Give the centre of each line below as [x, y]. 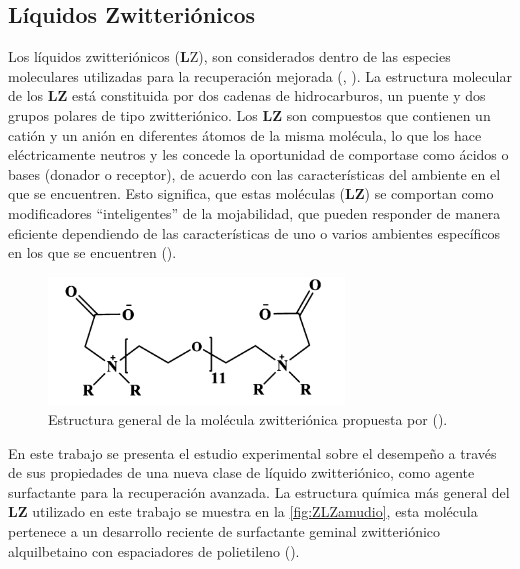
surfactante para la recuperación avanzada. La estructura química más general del [259, 491]
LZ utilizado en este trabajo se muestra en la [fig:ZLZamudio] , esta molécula [243, 511]
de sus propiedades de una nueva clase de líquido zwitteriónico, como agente [241, 472]
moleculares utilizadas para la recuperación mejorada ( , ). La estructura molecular [260, 75]
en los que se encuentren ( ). [92, 252]
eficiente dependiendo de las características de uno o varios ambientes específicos [254, 232]
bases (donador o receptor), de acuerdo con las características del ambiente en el [254, 173]
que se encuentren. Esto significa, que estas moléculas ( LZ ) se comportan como [251, 193]
